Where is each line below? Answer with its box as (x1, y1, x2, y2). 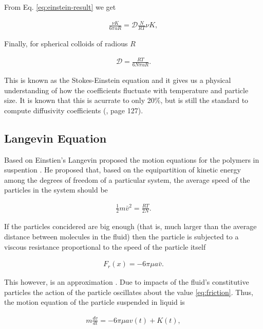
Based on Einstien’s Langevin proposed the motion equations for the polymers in (4, 154, 259, 165)
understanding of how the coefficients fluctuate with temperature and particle (4, 84, 249, 95)
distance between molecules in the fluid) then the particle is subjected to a (4, 231, 239, 242)
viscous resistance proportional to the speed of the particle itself (4, 241, 206, 252)
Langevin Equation (4, 130, 107, 146)
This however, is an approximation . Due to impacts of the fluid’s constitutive (4, 276, 249, 287)
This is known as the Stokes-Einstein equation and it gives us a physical (4, 74, 231, 85)
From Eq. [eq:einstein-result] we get (4, 2, 116, 12)
